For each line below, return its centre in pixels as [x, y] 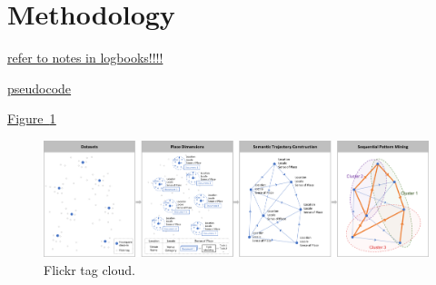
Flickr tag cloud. [89, 269]
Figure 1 [32, 118]
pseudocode [40, 88]
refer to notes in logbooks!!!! [85, 58]
